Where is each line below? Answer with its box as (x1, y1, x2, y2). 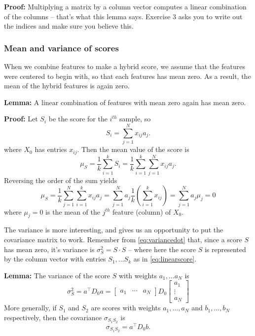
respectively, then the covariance (4, 312, 102, 322)
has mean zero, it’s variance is (4, 244, 95, 254)
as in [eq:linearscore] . (133, 254, 197, 264)
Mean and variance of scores (4, 41, 119, 54)
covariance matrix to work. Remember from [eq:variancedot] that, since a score (4, 234, 242, 244)
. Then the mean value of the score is (77, 144, 189, 154)
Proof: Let (4, 113, 38, 124)
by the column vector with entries (4, 254, 106, 264)
